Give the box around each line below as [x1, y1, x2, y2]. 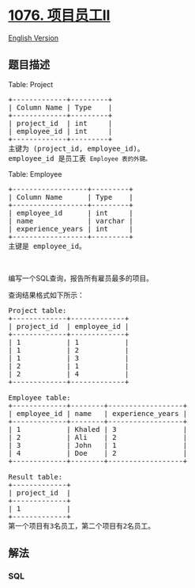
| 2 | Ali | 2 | [8, 433, 188, 441]
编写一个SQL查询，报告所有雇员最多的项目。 [8, 273, 154, 283]
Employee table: [8, 393, 71, 402]
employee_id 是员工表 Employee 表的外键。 [8, 154, 152, 162]
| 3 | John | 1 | [8, 441, 188, 449]
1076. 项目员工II [8, 6, 111, 25]
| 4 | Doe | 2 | [8, 449, 188, 457]
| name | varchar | [8, 216, 133, 225]
